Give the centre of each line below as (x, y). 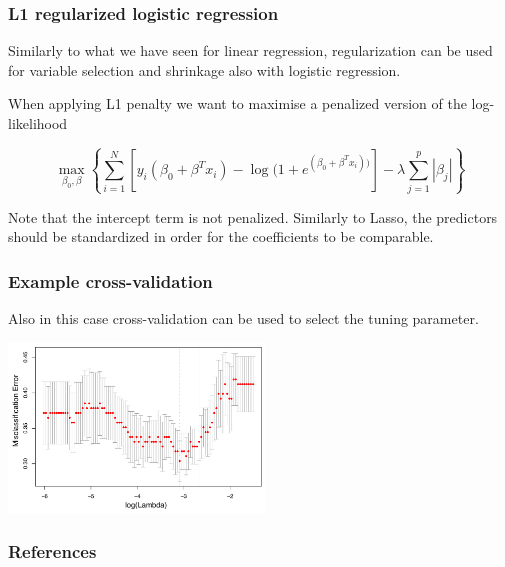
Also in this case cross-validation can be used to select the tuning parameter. (243, 318)
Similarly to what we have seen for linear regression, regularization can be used (250, 50)
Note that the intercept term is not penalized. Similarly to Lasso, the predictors (253, 216)
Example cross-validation (110, 280)
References (52, 551)
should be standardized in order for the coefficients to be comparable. (221, 236)
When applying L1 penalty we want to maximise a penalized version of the (237, 103)
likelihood (38, 123)
